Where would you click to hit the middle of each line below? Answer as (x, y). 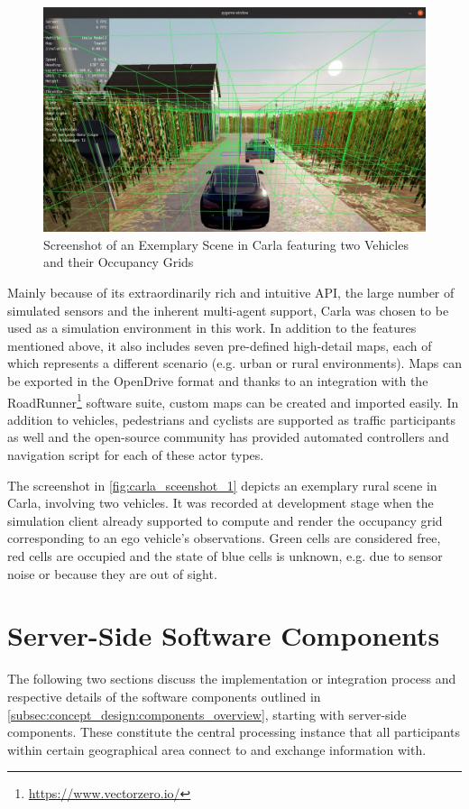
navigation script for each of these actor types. (136, 455)
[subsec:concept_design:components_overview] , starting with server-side (207, 714)
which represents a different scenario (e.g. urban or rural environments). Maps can (234, 363)
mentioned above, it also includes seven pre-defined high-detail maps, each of (220, 345)
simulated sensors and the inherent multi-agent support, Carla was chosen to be (228, 310)
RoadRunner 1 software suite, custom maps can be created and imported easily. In (233, 400)
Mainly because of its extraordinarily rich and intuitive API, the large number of (231, 293)
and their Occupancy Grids (119, 262)
